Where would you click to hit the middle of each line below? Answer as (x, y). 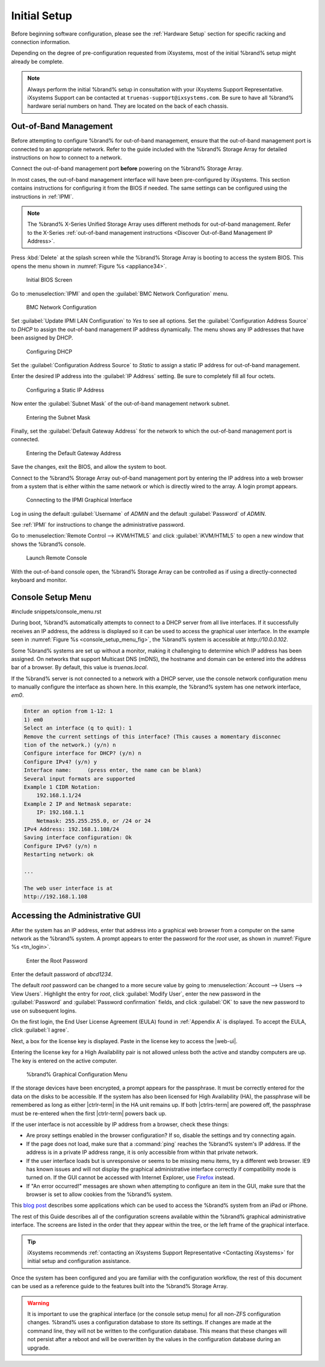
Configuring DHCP (49, 352)
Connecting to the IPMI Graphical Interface (79, 500)
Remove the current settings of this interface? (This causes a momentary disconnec (152, 736)
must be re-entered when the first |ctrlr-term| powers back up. (89, 1113)
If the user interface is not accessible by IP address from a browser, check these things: (120, 1124)
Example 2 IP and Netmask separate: (78, 804)
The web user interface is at (68, 888)
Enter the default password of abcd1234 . (62, 975)
